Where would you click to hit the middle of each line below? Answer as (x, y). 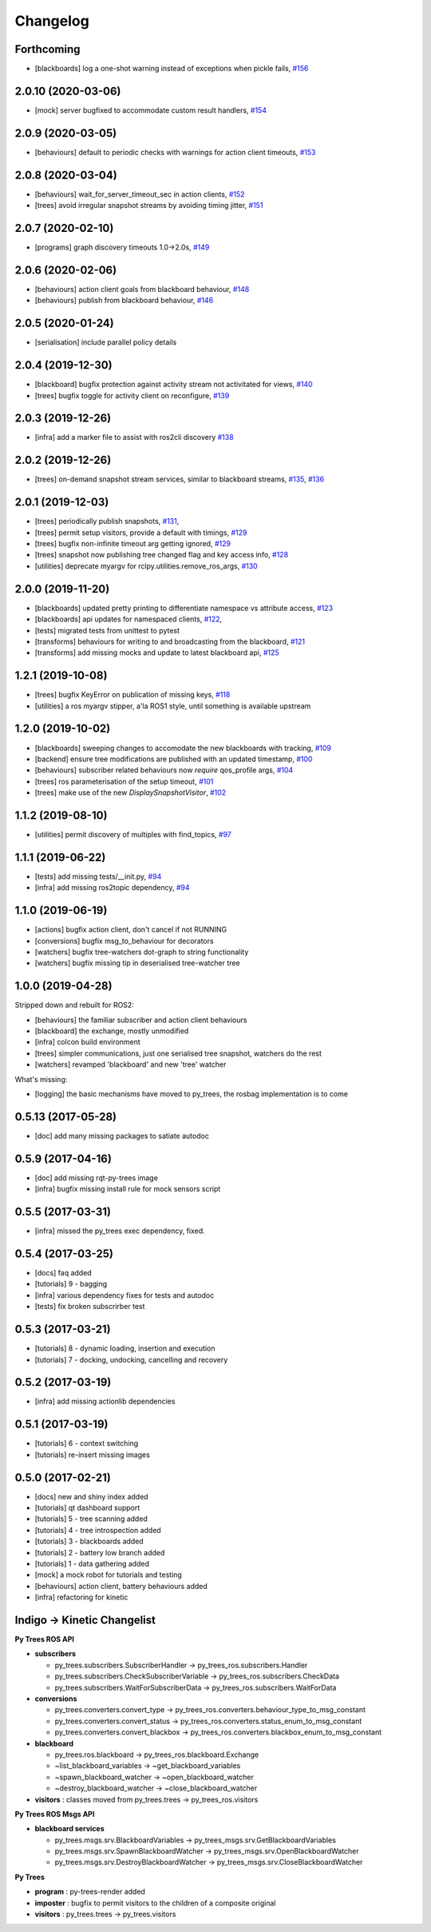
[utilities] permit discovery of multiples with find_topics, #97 (133, 834)
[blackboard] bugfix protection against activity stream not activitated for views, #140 (174, 385)
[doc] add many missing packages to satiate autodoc (122, 1136)
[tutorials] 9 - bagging (71, 1284)
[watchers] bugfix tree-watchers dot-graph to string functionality (142, 952)
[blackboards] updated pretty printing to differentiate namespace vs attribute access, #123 (184, 608)
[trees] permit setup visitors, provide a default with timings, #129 (141, 533)
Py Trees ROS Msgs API (55, 1814)
